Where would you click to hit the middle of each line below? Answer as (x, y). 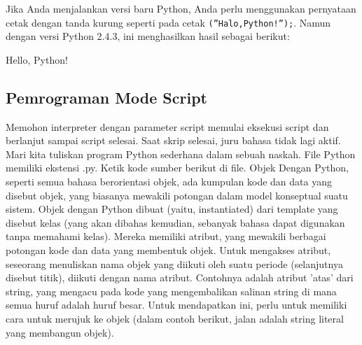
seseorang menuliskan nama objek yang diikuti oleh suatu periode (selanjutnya (174, 263)
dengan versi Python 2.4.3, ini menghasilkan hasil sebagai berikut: (148, 36)
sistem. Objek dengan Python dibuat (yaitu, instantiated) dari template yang (172, 209)
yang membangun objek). (60, 332)
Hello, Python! (37, 59)
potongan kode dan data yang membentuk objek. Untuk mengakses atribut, (168, 249)
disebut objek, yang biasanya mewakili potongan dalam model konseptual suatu (177, 195)
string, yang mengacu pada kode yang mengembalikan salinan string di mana (171, 291)
